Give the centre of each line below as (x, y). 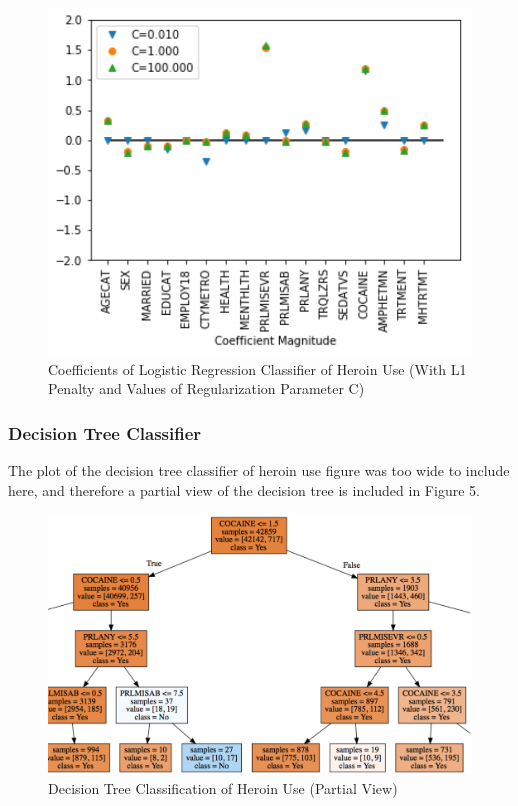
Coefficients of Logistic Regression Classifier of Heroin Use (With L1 (257, 368)
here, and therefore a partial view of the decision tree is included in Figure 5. (244, 489)
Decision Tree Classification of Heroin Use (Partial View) (223, 787)
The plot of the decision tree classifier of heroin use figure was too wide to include (259, 470)
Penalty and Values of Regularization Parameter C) (206, 388)
